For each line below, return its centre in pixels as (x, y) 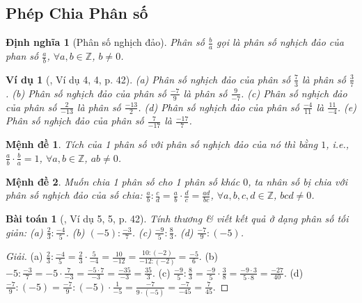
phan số (22, 56)
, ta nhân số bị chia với (298, 181)
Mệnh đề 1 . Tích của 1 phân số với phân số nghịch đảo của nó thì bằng (162, 144)
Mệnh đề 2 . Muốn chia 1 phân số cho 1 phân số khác (123, 181)
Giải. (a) (24, 256)
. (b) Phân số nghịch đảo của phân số (86, 93)
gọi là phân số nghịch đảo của (280, 42)
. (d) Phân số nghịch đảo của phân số (219, 107)
